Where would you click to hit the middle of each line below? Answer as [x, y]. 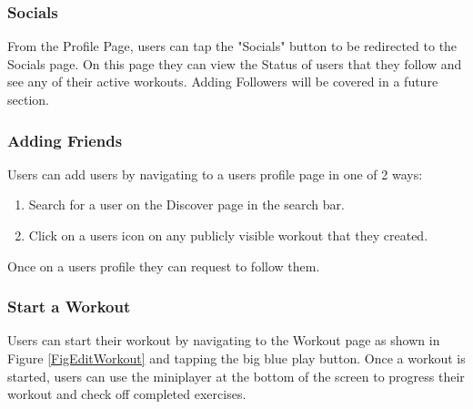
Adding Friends [65, 140]
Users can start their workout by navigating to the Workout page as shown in [224, 340]
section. [28, 99]
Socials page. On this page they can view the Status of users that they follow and [235, 63]
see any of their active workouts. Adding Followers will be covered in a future [223, 82]
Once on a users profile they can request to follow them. [164, 266]
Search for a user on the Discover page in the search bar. [186, 204]
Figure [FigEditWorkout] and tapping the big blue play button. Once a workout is [236, 358]
